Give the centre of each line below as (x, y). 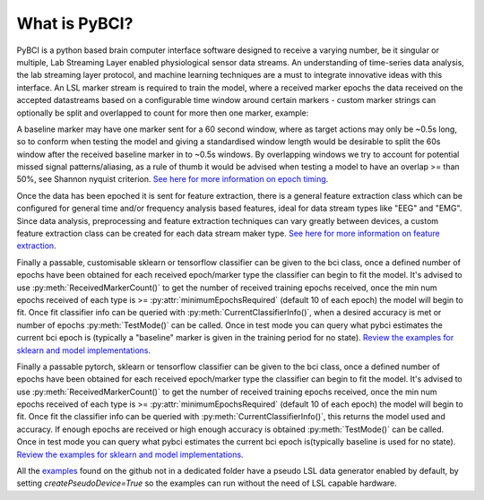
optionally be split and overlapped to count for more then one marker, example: (163, 113)
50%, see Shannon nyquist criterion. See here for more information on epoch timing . (173, 179)
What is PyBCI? (75, 23)
